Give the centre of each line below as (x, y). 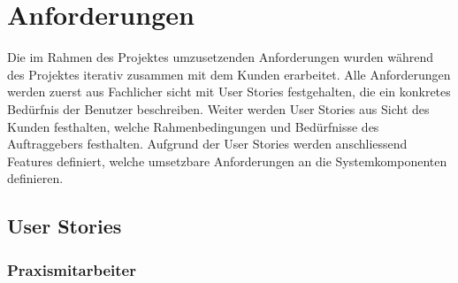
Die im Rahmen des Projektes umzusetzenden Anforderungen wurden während (221, 57)
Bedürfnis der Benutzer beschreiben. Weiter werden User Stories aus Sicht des (218, 108)
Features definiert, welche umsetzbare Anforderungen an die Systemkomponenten (227, 161)
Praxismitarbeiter (72, 269)
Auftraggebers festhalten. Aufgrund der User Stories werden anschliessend (207, 144)
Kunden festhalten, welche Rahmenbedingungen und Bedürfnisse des (193, 126)
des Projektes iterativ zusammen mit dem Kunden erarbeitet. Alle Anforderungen (229, 74)
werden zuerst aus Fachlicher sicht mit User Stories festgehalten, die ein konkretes (229, 92)
